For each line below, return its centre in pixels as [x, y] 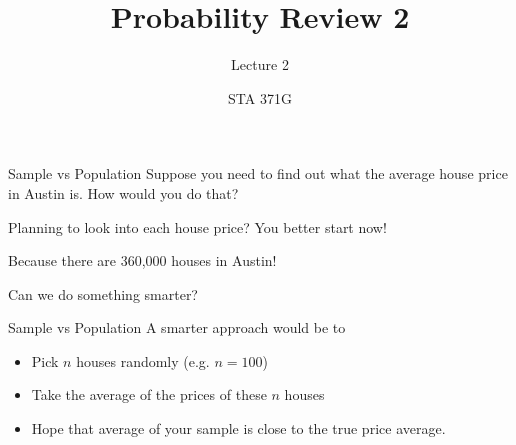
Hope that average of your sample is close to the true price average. [238, 428]
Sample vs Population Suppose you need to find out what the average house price [258, 173]
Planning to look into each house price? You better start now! [197, 226]
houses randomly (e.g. [143, 360]
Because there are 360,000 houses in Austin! [142, 260]
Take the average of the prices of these [149, 394]
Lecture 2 [260, 64]
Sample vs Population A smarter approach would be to [177, 327]
